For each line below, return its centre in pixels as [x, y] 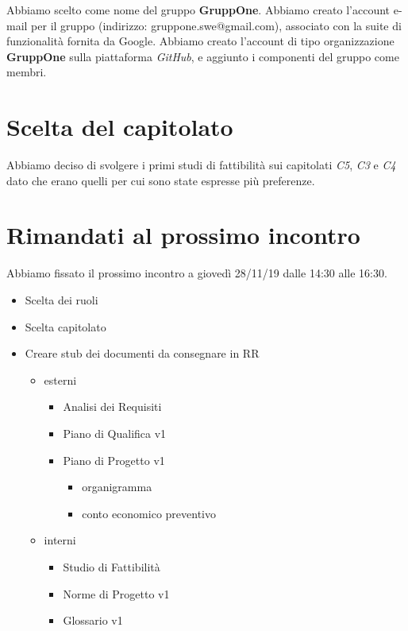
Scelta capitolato [65, 326]
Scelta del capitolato [120, 127]
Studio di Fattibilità [112, 566]
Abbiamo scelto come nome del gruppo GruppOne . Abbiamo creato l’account [198, 10]
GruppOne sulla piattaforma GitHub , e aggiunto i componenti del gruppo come [203, 56]
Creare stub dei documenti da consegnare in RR [142, 353]
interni [60, 540]
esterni [60, 379]
